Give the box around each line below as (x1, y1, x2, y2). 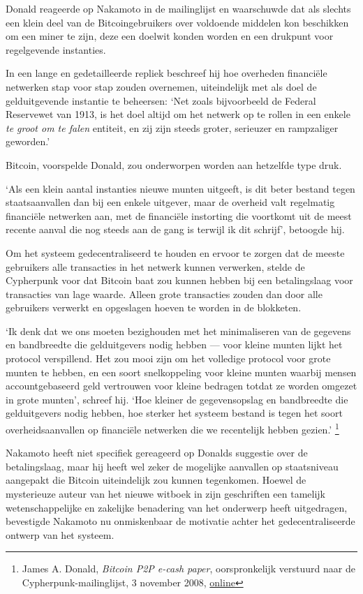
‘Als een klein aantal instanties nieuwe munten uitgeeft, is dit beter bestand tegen (6, 181, 355, 195)
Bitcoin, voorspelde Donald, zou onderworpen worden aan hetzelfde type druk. (6, 157, 342, 172)
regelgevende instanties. (6, 42, 106, 57)
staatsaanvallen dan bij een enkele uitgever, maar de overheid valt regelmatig (6, 195, 335, 209)
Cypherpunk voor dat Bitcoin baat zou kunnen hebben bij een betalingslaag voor (6, 273, 353, 288)
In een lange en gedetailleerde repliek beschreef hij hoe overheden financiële (6, 66, 327, 80)
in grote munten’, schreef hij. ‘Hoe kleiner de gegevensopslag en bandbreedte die (6, 392, 348, 406)
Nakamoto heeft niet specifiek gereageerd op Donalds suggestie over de (6, 445, 308, 460)
